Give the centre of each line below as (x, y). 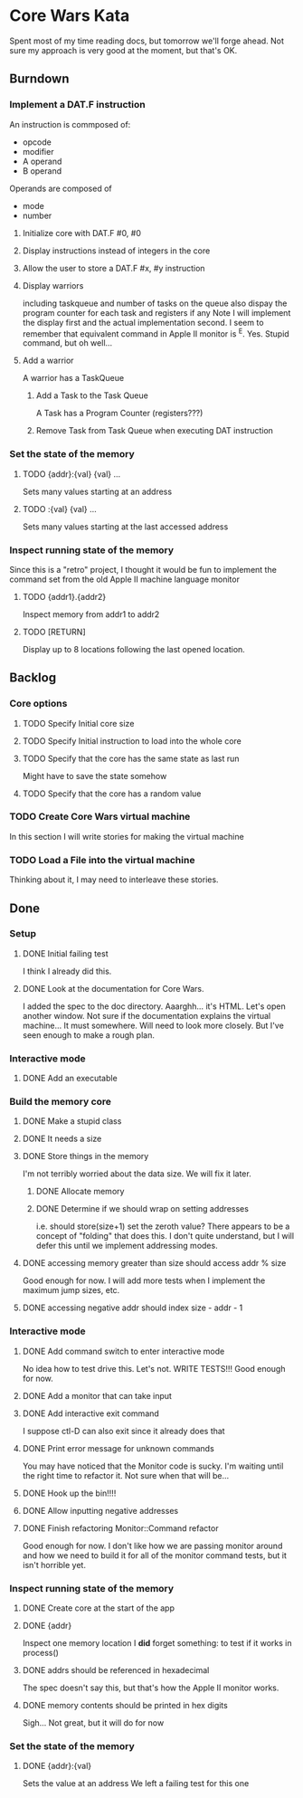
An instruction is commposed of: (70, 124)
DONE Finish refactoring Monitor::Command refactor (120, 1528)
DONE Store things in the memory (85, 1156)
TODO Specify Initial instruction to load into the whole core (132, 741)
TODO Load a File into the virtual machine (102, 860)
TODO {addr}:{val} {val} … (71, 474)
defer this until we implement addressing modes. (127, 1246)
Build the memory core (60, 1102)
